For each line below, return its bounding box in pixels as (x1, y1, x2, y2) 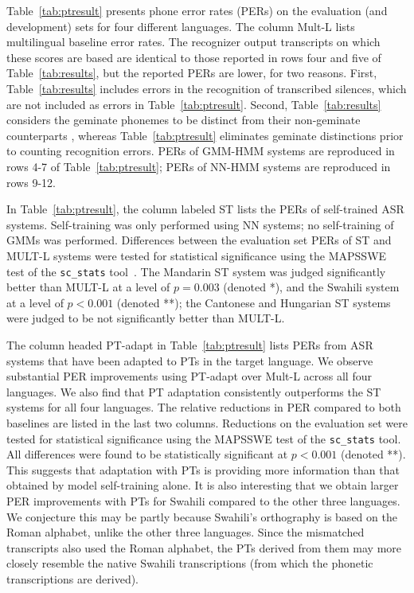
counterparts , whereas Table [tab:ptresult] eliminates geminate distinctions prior (6, 127, 404, 143)
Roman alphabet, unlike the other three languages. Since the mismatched (6, 524, 365, 540)
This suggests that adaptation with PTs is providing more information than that (6, 461, 400, 478)
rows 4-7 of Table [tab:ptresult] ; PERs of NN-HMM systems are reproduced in (6, 158, 391, 174)
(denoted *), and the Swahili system (223, 279, 400, 295)
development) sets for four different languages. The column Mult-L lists (6, 18, 355, 34)
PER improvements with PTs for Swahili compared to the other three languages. (6, 492, 400, 509)
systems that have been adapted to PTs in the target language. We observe (6, 352, 373, 369)
